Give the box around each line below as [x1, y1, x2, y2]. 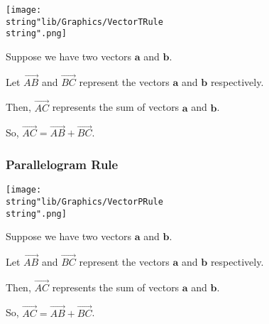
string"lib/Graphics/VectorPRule [6, 196, 163, 207]
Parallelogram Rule [6, 155, 119, 173]
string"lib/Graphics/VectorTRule [6, 16, 163, 27]
